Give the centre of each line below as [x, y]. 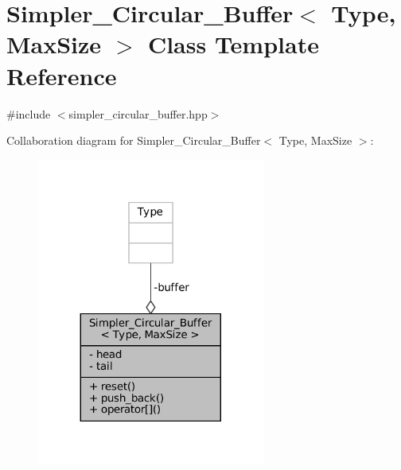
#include [29, 113]
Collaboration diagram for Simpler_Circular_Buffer [134, 140]
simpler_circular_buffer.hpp [138, 113]
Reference [62, 75]
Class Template [233, 44]
